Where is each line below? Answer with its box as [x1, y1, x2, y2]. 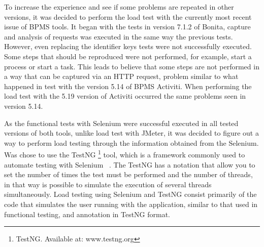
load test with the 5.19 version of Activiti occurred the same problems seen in [4, 91, 246, 101]
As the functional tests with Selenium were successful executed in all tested [4, 117, 239, 128]
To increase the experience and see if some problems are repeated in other [4, 2, 234, 12]
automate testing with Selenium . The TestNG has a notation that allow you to [4, 159, 255, 170]
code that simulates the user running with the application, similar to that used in [4, 198, 258, 209]
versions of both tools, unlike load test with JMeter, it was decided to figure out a [4, 128, 259, 138]
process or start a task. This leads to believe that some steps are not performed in [4, 61, 259, 71]
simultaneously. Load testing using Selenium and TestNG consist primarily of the [4, 189, 257, 199]
